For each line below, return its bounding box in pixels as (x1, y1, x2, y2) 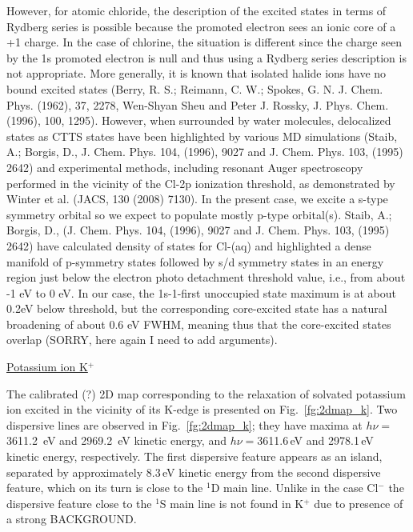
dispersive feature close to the (6, 494, 152, 511)
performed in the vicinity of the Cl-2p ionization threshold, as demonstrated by (6, 174, 395, 191)
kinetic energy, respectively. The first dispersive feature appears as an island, (6, 448, 383, 465)
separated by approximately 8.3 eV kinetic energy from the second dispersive (6, 463, 381, 480)
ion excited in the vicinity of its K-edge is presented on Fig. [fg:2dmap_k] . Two (6, 401, 398, 418)
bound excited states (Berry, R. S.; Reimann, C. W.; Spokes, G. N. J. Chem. (6, 80, 383, 97)
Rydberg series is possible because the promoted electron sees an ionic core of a (6, 18, 396, 34)
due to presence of (314, 494, 403, 511)
